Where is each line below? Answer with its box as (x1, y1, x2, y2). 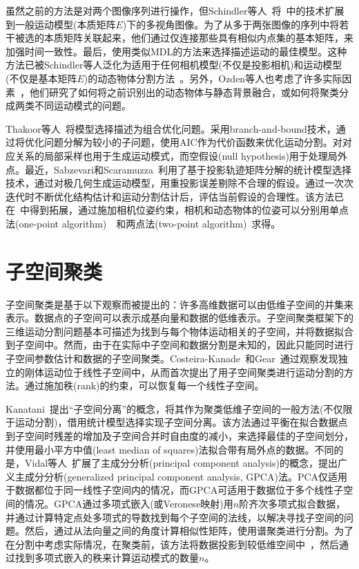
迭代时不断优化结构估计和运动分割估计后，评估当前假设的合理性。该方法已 (6, 189, 344, 203)
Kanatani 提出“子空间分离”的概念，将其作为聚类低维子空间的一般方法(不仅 (6, 401, 343, 416)
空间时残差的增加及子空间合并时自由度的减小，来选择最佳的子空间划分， (24, 428, 353, 442)
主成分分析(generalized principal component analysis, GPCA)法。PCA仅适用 (14, 469, 348, 483)
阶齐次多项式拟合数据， (239, 496, 346, 510)
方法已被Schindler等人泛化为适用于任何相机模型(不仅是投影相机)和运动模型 (6, 57, 342, 72)
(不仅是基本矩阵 (6, 71, 77, 85)
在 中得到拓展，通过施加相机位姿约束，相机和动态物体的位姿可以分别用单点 (6, 203, 349, 217)
